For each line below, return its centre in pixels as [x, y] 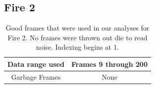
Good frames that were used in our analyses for [77, 28]
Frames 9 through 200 [109, 64]
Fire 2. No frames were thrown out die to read [77, 37]
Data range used [36, 64]
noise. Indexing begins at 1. [77, 47]
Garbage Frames [36, 76]
